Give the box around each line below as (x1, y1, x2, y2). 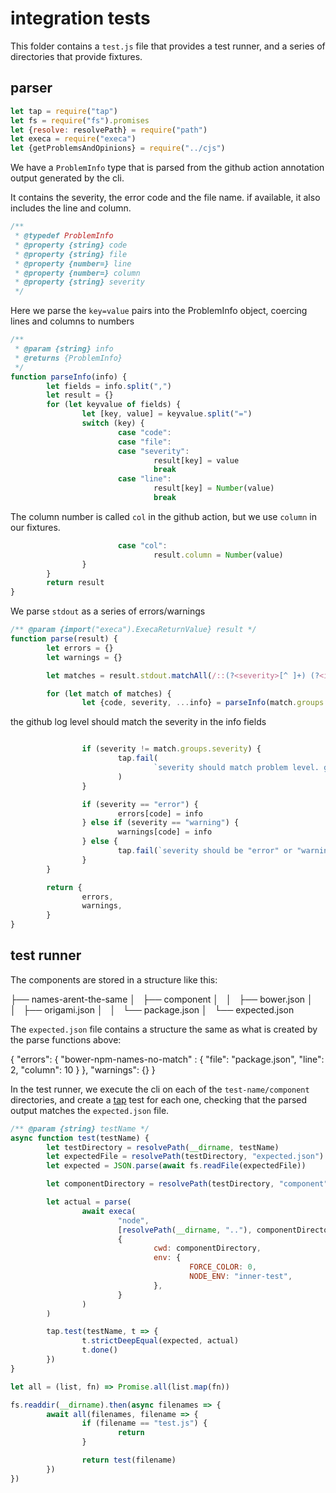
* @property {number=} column (14, 268, 141, 278)
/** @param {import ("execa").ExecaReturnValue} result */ (10, 625, 257, 635)
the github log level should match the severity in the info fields (10, 716, 267, 728)
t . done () (81, 1345, 118, 1356)
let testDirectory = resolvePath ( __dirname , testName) (46, 1142, 280, 1152)
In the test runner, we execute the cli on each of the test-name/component (10, 1083, 310, 1095)
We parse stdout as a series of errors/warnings (10, 605, 206, 617)
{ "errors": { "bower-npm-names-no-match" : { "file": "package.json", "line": (10, 1053, 325, 1065)
